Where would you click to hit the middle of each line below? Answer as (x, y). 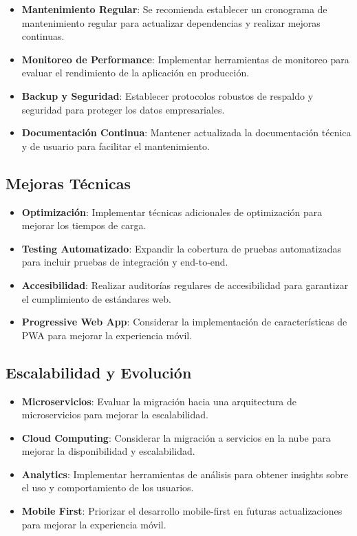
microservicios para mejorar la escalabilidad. (115, 415)
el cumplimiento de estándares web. (96, 298)
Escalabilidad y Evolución (99, 372)
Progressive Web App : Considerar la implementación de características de (184, 322)
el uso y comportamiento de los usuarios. (108, 487)
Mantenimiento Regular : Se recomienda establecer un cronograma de (174, 9)
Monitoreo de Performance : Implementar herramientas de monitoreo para (185, 59)
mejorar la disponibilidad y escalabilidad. (108, 451)
